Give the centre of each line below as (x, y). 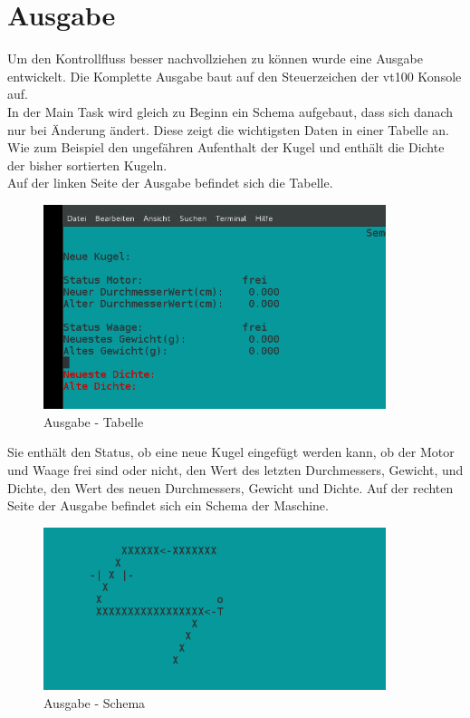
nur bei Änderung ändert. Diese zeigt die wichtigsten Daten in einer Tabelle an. (228, 129)
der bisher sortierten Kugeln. (87, 165)
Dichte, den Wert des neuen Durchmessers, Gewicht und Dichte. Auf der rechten (230, 487)
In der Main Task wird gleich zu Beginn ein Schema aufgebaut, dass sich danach (230, 111)
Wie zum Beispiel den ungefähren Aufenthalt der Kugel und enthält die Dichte (226, 147)
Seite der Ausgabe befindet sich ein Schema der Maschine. (168, 505)
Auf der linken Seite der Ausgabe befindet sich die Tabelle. (170, 183)
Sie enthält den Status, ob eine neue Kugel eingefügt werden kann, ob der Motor (231, 452)
